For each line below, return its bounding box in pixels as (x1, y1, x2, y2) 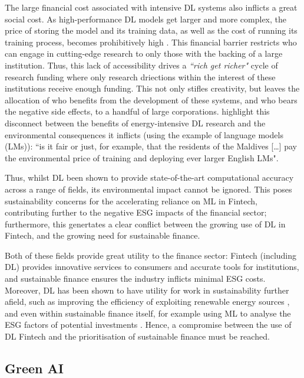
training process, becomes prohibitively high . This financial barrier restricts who (5, 35, 297, 48)
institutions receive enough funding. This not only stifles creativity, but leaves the (5, 82, 300, 94)
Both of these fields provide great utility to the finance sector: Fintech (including (5, 249, 297, 261)
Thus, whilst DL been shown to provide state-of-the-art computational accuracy (5, 171, 294, 184)
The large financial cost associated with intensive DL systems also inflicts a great (5, 1, 298, 13)
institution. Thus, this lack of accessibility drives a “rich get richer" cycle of (5, 58, 278, 71)
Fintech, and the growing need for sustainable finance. (5, 229, 200, 242)
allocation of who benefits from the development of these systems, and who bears (5, 93, 298, 106)
